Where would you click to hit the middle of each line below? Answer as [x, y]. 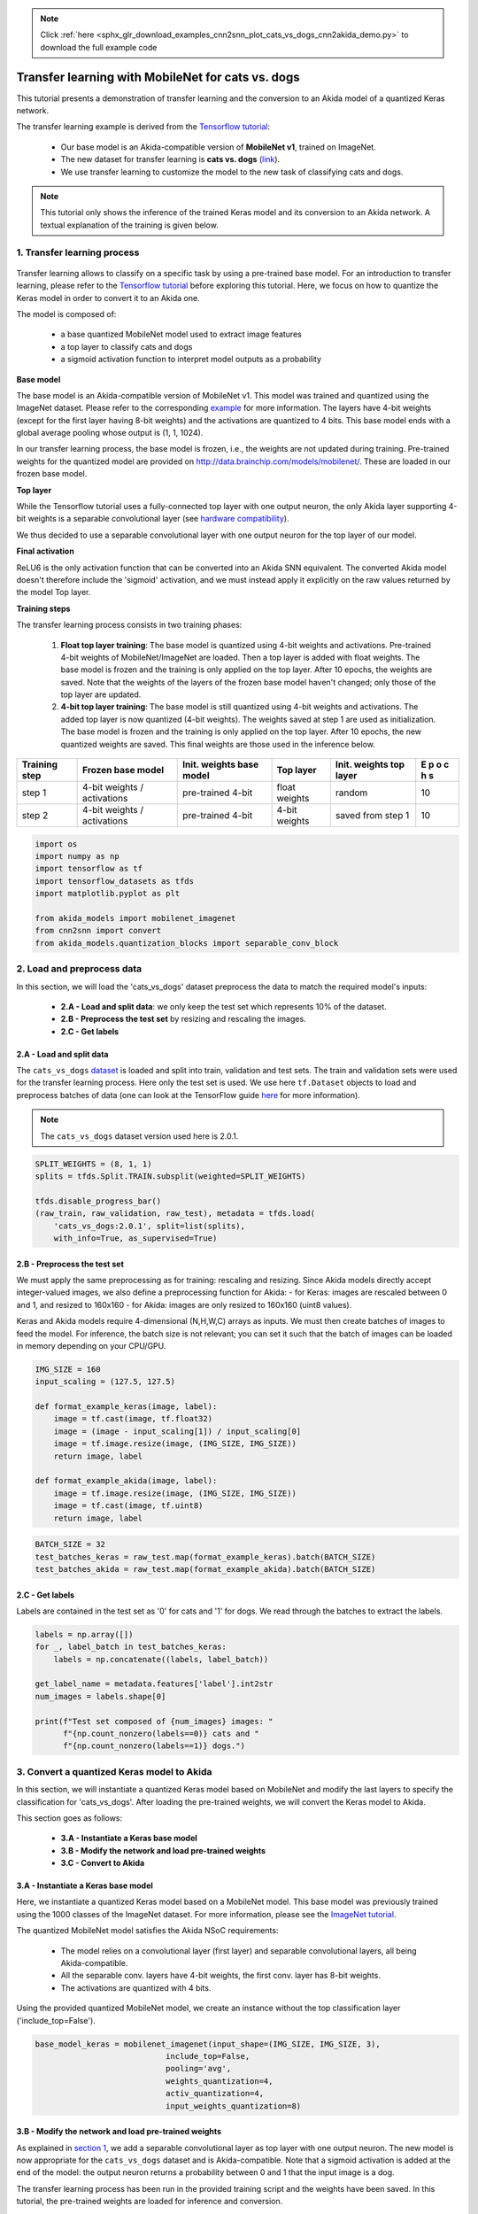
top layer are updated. [101, 694]
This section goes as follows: [69, 1818]
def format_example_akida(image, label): [126, 1481]
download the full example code [99, 47]
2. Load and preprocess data [79, 969]
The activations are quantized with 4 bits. [136, 1987]
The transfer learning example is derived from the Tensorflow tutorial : [143, 127]
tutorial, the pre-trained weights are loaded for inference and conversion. [150, 2202]
